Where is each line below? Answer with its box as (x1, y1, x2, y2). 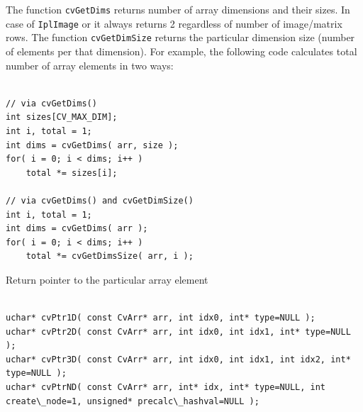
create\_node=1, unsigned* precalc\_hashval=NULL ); (6, 396, 259, 406)
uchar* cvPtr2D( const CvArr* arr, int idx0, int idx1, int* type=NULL (6, 326, 351, 337)
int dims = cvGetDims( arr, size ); (6, 140, 179, 150)
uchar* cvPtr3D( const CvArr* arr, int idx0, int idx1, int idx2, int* (6, 354, 351, 364)
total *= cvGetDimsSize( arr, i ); (26, 251, 194, 262)
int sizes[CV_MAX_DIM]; (6, 112, 118, 123)
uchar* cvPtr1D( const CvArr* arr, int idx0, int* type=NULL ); (6, 313, 315, 323)
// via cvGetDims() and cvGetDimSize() (6, 195, 194, 206)
